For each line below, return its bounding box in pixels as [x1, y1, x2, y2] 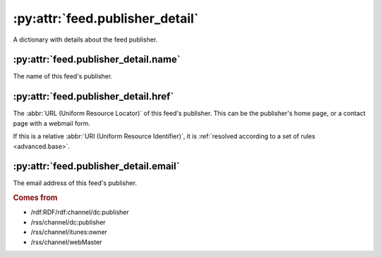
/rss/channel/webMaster [30, 237, 102, 246]
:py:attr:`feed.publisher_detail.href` [13, 90, 174, 102]
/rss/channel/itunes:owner [30, 228, 107, 237]
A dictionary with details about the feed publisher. [13, 35, 158, 44]
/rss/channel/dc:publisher [30, 217, 106, 226]
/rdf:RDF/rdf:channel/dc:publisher [30, 208, 130, 217]
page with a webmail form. [13, 119, 91, 127]
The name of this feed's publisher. [13, 72, 113, 80]
